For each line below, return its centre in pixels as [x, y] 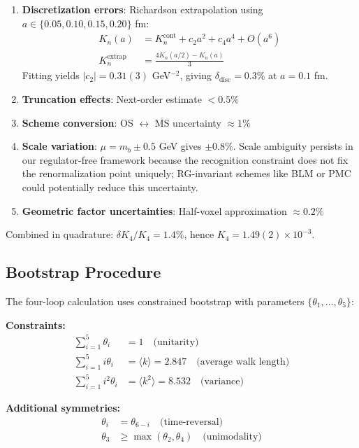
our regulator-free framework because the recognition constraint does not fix [185, 159]
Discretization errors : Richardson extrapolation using [142, 9]
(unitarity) [176, 342]
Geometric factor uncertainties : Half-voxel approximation [154, 210]
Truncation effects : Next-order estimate [112, 98]
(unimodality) [232, 436]
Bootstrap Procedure [83, 272]
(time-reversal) [192, 422]
